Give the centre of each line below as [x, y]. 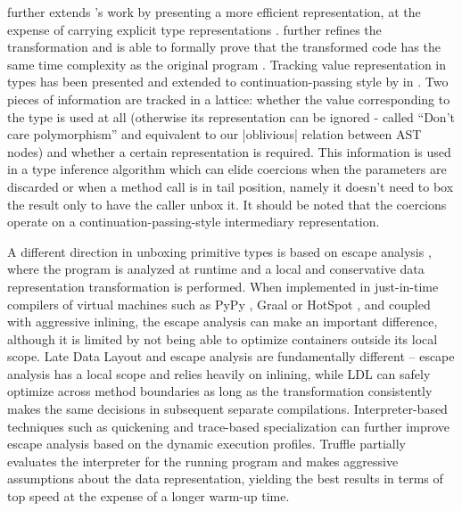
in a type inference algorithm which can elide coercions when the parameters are [227, 169]
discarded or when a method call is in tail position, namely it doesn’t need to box [231, 186]
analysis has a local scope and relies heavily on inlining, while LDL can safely [219, 373]
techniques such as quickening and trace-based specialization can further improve [228, 426]
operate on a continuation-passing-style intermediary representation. [194, 222]
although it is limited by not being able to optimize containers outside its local [223, 338]
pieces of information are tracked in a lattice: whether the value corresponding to [229, 99]
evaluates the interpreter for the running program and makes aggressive [203, 461]
